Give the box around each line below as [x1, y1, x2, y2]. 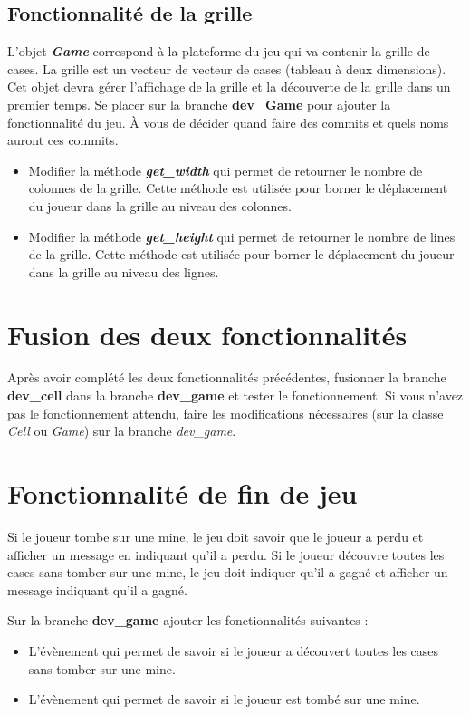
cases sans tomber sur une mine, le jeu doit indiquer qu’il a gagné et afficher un [7, 563, 448, 582]
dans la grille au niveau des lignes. [28, 262, 219, 281]
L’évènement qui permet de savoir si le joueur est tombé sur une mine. [28, 690, 420, 709]
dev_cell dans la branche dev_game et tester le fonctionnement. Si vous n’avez [7, 386, 464, 405]
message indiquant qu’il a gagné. [7, 580, 187, 599]
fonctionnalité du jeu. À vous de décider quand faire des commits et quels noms [7, 112, 449, 131]
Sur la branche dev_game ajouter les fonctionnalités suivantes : [7, 611, 369, 630]
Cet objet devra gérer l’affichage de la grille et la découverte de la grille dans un [7, 77, 451, 96]
